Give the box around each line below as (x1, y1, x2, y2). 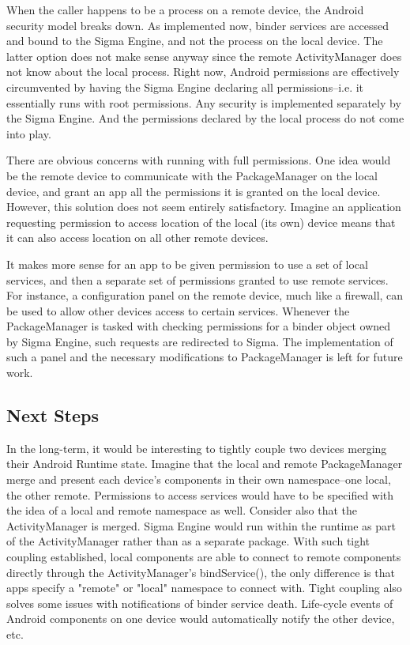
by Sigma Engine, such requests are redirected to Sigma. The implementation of (6, 333, 393, 349)
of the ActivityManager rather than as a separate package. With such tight (6, 533, 371, 549)
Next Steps (6, 403, 99, 428)
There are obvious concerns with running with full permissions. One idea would (6, 152, 391, 168)
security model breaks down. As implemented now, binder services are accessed (6, 17, 389, 33)
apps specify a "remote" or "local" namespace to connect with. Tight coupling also (6, 579, 402, 596)
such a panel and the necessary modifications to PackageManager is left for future (6, 349, 403, 365)
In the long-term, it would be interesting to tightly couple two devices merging (6, 439, 387, 456)
